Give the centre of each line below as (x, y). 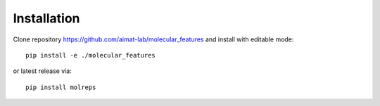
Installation (46, 18)
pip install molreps (61, 87)
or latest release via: (42, 71)
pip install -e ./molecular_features (91, 55)
